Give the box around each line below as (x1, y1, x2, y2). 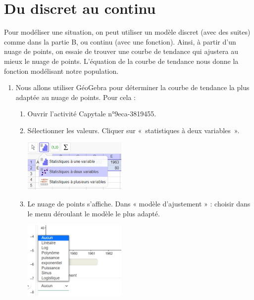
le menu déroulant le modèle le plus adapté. (27, 208, 160, 218)
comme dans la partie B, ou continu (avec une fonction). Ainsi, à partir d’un (4, 36, 236, 47)
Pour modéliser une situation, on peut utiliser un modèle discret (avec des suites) (4, 27, 251, 37)
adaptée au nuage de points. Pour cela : (15, 92, 136, 102)
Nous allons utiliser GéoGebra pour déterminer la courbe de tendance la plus (15, 82, 250, 93)
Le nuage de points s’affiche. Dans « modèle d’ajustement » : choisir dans (27, 198, 251, 208)
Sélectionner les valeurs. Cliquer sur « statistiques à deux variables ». (27, 125, 240, 135)
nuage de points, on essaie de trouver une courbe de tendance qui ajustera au (4, 46, 238, 56)
